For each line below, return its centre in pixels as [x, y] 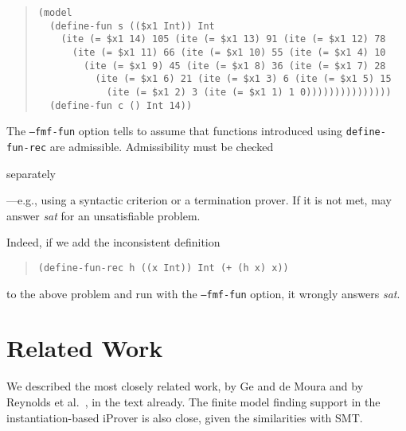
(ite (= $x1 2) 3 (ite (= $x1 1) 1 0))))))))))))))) [249, 92]
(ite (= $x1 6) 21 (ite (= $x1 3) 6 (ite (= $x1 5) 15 [243, 79]
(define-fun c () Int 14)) [121, 105]
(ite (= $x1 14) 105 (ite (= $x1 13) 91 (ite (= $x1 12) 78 [223, 39]
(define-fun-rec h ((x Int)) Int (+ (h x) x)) [163, 268]
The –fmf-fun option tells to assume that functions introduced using [175, 131]
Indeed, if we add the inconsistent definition [113, 242]
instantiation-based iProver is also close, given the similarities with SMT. [185, 417]
